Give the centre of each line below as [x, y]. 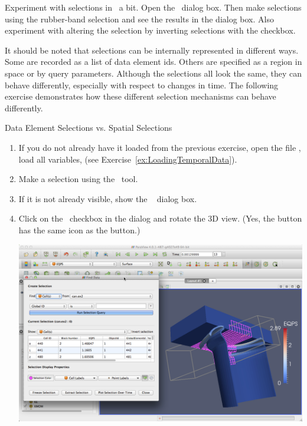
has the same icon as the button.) [79, 229]
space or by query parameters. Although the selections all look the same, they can [153, 73]
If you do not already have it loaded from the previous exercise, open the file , [160, 147]
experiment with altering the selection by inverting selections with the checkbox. [150, 30]
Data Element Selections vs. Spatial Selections [89, 128]
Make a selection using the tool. [78, 179]
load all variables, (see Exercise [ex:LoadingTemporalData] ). [128, 159]
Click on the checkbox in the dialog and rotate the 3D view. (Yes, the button [160, 218]
